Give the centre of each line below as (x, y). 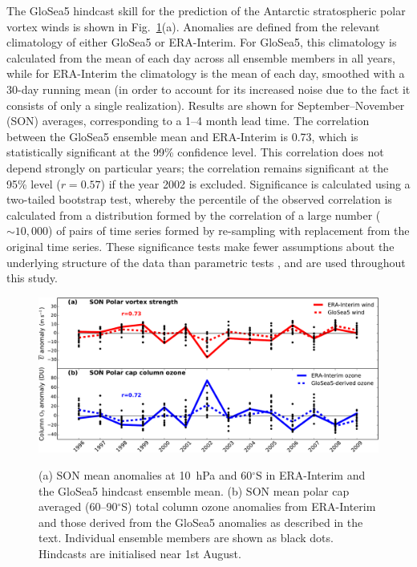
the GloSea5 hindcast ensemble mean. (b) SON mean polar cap (194, 490)
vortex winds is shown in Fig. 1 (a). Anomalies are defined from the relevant (193, 26)
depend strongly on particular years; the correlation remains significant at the (198, 167)
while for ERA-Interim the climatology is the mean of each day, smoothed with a (206, 73)
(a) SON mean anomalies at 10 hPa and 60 (146, 475)
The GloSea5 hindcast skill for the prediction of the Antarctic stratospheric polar (206, 10)
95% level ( (34, 183)
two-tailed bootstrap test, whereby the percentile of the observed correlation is (199, 199)
